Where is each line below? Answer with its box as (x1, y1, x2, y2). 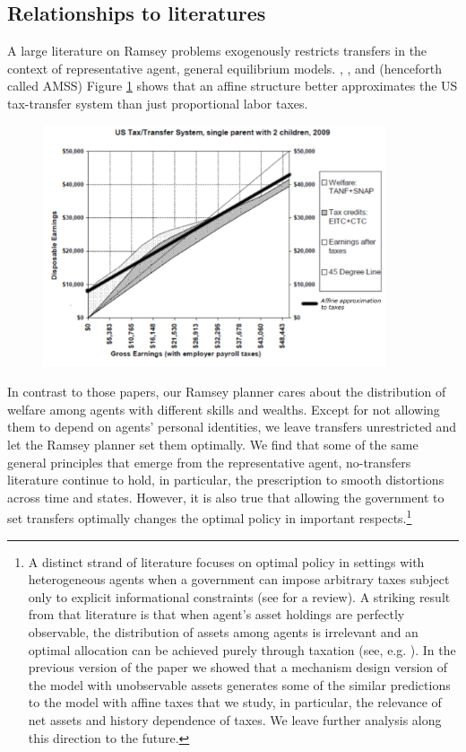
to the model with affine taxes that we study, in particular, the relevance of (28, 693, 442, 712)
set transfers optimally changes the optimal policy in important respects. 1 (7, 506, 412, 528)
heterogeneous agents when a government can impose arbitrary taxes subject (28, 570, 450, 589)
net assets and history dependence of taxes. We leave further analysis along (28, 710, 442, 729)
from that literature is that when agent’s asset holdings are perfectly (28, 605, 405, 624)
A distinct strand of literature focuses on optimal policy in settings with (28, 552, 425, 571)
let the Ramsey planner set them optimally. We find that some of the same (7, 435, 419, 453)
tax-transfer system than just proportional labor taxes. (7, 93, 308, 112)
